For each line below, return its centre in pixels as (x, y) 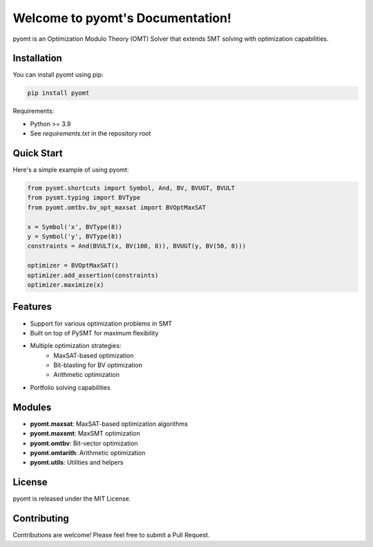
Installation (37, 58)
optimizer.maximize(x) (66, 285)
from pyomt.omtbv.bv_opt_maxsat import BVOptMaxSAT (117, 207)
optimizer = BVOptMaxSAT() (73, 266)
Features (32, 307)
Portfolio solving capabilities (70, 387)
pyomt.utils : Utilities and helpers (77, 463)
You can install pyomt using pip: (58, 75)
